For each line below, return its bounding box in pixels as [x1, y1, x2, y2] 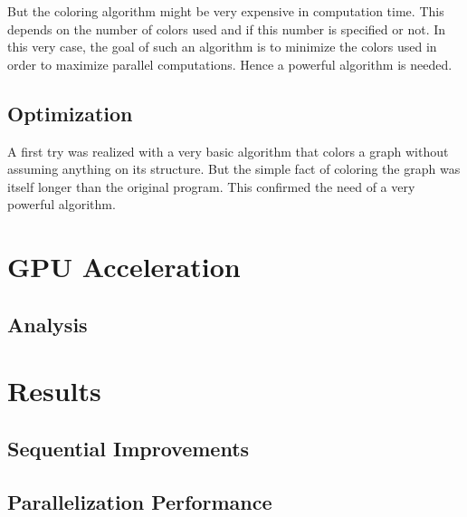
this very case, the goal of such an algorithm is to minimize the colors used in [7, 37, 437, 56]
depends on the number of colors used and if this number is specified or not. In [7, 19, 446, 38]
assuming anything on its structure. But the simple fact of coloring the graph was [7, 159, 461, 178]
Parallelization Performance [7, 487, 272, 515]
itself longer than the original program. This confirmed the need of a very [7, 177, 415, 196]
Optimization [7, 99, 133, 127]
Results [7, 372, 101, 409]
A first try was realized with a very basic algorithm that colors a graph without [7, 141, 449, 160]
